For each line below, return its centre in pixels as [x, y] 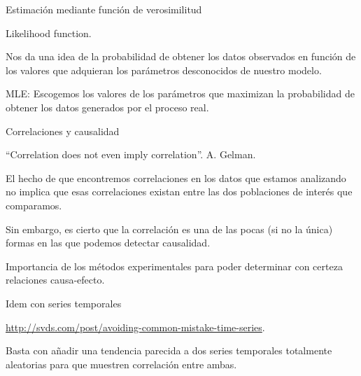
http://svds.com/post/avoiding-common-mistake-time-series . [135, 327]
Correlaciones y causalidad [63, 131]
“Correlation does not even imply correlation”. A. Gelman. [131, 154]
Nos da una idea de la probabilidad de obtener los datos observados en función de [181, 56]
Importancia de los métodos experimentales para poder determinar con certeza [174, 266]
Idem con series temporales [64, 303]
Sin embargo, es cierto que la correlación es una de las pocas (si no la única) [169, 229]
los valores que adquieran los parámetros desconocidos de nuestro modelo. [164, 70]
